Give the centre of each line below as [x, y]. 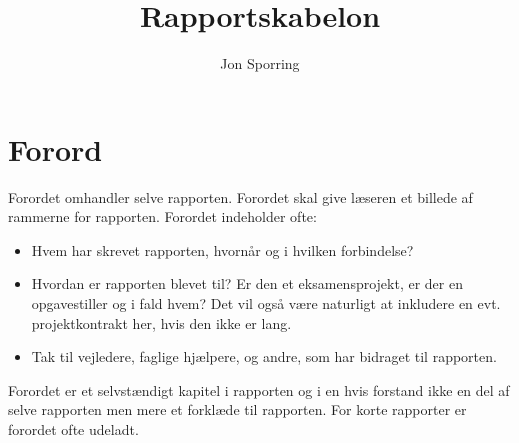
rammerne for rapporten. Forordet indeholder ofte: [162, 216]
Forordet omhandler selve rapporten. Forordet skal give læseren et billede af [240, 196]
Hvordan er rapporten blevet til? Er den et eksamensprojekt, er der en [247, 283]
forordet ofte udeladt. [73, 429]
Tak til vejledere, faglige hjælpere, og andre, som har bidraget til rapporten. [264, 356]
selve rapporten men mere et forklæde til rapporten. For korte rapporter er [237, 409]
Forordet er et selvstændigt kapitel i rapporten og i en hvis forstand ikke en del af [259, 389]
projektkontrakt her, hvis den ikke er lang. [161, 322]
